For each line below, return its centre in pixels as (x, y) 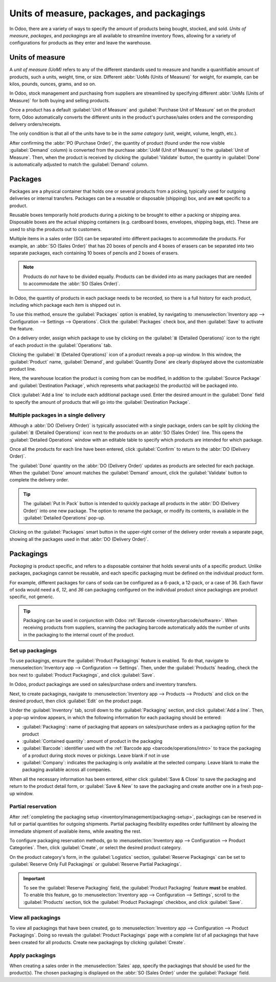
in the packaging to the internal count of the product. (79, 634)
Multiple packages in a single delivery (57, 415)
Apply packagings (33, 955)
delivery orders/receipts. (35, 124)
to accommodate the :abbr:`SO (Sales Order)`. (72, 284)
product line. (23, 369)
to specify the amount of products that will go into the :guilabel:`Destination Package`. (100, 402)
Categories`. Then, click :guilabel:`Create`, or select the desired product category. (96, 848)
